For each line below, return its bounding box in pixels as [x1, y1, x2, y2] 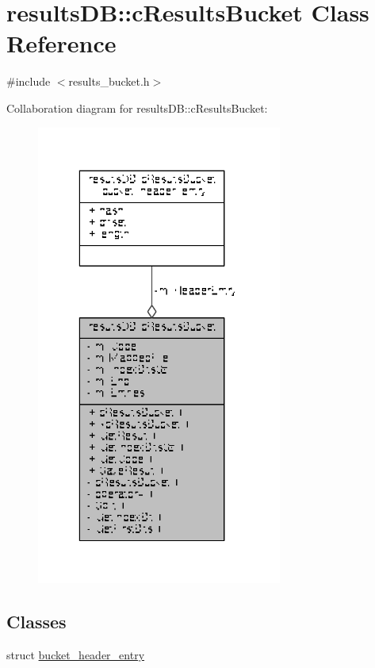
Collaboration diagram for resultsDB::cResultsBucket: [6, 99, 268, 116]
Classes [6, 609, 67, 634]
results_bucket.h [68, 73, 150, 90]
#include [6, 73, 51, 90]
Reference [6, 27, 117, 60]
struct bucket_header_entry [6, 647, 145, 663]
